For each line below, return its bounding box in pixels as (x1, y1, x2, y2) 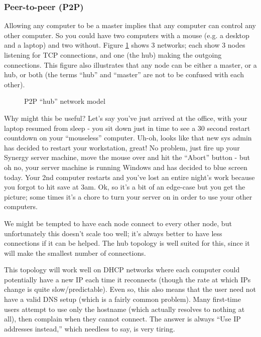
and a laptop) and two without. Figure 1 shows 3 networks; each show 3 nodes (4, 40, 245, 50)
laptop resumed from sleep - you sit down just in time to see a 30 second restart (4, 122, 250, 133)
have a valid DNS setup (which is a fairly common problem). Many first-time (4, 294, 241, 304)
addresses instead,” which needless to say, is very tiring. (4, 323, 175, 333)
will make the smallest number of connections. (4, 247, 146, 258)
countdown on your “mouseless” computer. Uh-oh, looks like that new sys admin (4, 132, 252, 143)
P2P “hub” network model (24, 96, 105, 106)
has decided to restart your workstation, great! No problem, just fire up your (4, 142, 240, 152)
